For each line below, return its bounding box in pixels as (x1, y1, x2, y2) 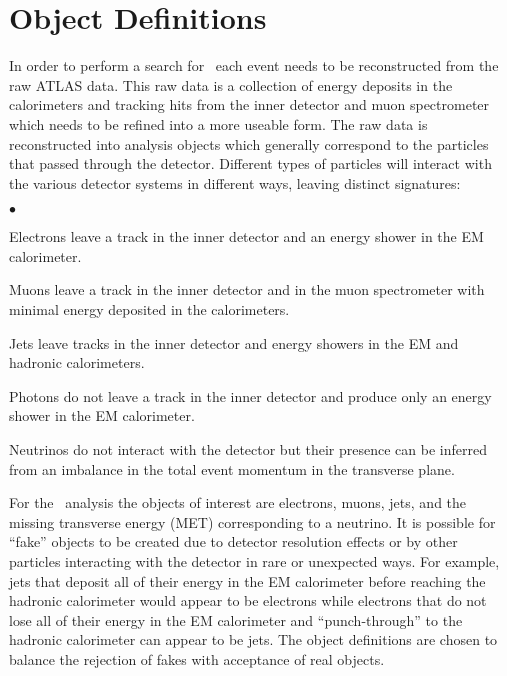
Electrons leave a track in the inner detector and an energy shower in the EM (9, 226, 484, 247)
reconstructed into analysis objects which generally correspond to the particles (9, 133, 489, 154)
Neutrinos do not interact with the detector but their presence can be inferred (9, 439, 487, 460)
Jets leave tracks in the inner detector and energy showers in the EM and (9, 332, 459, 353)
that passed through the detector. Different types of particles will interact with (9, 153, 492, 174)
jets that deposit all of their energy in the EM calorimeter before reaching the (9, 570, 486, 591)
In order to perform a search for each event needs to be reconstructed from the (9, 55, 499, 76)
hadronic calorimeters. (9, 352, 145, 373)
